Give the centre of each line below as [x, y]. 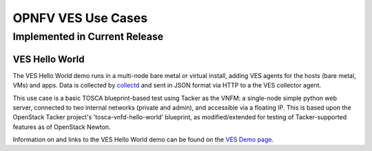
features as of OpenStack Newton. [62, 127]
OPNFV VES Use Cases [80, 18]
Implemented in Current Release [88, 37]
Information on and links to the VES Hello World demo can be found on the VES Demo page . [143, 140]
